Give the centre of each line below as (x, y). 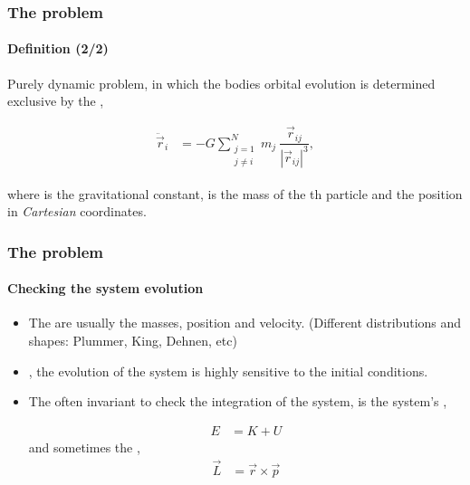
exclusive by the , (56, 101)
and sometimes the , (84, 447)
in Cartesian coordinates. (77, 211)
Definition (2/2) (58, 48)
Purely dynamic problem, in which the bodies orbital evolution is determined (221, 83)
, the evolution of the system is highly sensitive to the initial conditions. (228, 371)
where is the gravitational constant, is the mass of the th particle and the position (235, 193)
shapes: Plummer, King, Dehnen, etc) (133, 341)
